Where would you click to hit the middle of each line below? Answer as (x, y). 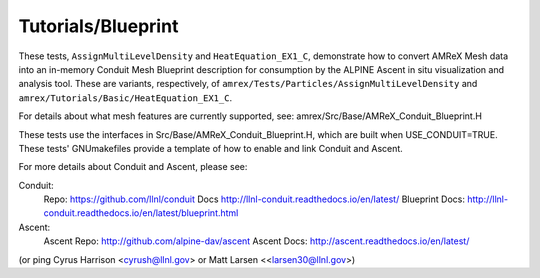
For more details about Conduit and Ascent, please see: (133, 167)
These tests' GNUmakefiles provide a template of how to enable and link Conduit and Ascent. (211, 148)
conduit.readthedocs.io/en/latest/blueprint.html (141, 213)
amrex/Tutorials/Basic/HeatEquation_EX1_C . (125, 97)
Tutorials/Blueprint (98, 26)
